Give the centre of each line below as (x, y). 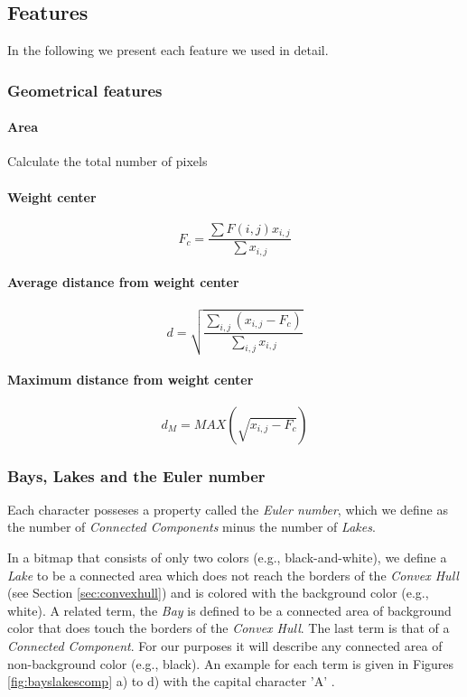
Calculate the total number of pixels (107, 161)
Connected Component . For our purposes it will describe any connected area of (225, 646)
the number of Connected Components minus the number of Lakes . (191, 527)
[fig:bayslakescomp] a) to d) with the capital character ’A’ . (171, 681)
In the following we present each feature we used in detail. (168, 50)
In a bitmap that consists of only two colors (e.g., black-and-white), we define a (227, 558)
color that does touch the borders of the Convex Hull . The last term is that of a (229, 628)
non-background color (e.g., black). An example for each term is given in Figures (231, 663)
